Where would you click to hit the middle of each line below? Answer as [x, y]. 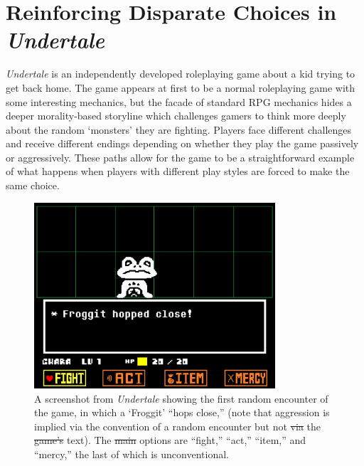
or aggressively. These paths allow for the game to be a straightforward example [180, 157]
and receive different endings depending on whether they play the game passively [182, 143]
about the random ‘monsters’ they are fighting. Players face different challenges [179, 129]
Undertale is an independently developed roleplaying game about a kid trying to [181, 74]
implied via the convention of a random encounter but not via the [178, 426]
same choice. [33, 185]
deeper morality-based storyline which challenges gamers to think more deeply [176, 116]
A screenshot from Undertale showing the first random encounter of [181, 398]
